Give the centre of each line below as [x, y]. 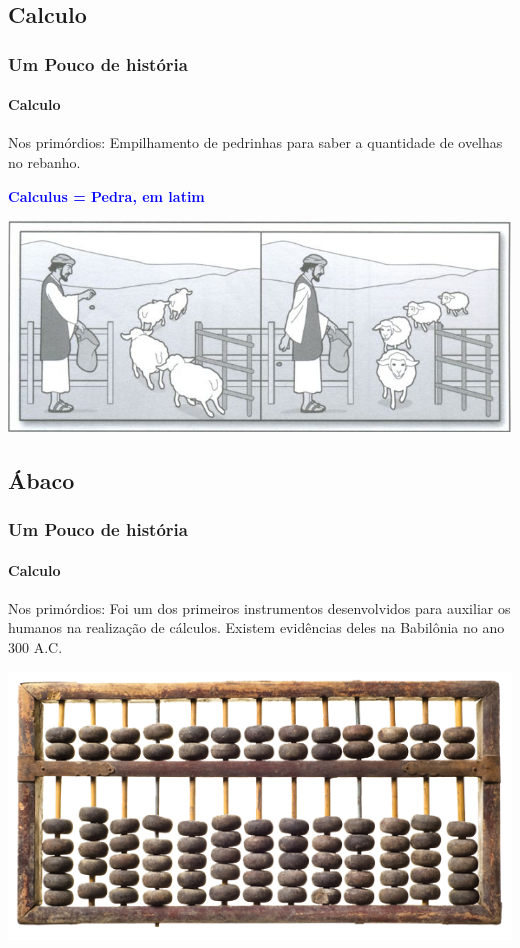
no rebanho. [44, 162]
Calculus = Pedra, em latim [106, 195]
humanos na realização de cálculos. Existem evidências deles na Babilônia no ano [256, 627]
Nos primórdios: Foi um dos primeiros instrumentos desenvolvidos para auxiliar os [259, 607]
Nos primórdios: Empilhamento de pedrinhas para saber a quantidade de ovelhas [255, 142]
